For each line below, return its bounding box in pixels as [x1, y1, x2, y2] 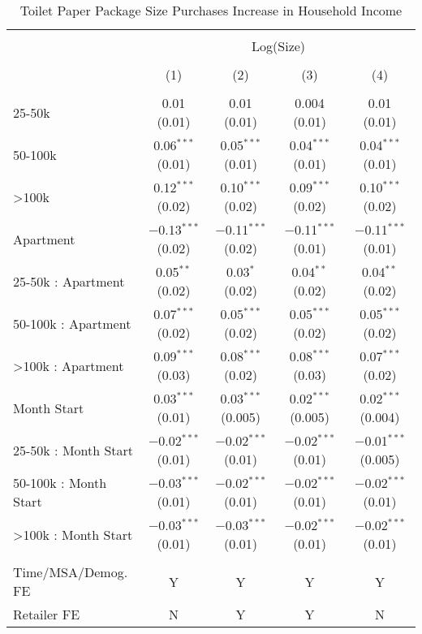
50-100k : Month [13, 473, 107, 492]
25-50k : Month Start [13, 440, 134, 459]
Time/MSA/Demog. [13, 563, 128, 581]
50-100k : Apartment [13, 313, 131, 333]
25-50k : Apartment [13, 271, 125, 291]
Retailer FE [13, 605, 80, 623]
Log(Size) [252, 37, 306, 55]
